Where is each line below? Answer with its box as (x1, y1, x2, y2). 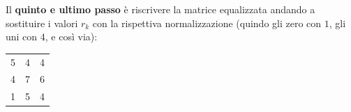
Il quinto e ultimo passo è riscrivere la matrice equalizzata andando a (6, 2, 315, 16)
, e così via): (45, 29, 98, 44)
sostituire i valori (6, 15, 78, 30)
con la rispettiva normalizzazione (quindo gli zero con (92, 15, 322, 30)
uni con (6, 29, 38, 44)
